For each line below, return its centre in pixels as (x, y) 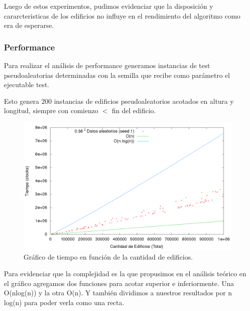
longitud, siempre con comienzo (51, 110)
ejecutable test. (27, 84)
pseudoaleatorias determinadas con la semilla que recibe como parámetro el (117, 75)
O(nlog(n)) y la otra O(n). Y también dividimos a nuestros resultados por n (118, 293)
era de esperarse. (29, 25)
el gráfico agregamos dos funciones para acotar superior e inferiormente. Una (119, 283)
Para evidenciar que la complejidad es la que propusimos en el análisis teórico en (125, 274)
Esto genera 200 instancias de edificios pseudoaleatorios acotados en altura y (119, 101)
